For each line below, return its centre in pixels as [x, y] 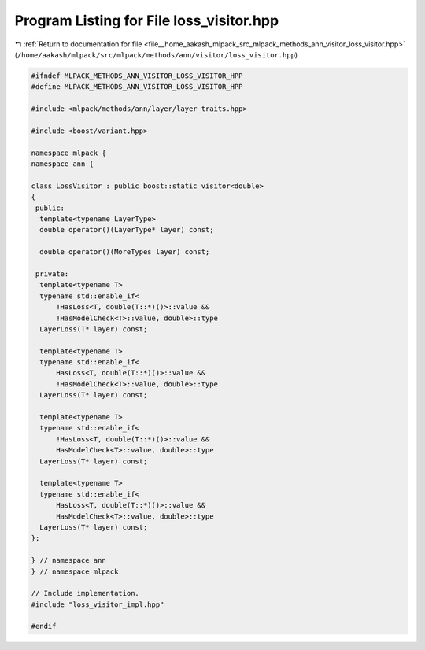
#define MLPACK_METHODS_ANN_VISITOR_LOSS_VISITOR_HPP [137, 87]
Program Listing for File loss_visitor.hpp [147, 20]
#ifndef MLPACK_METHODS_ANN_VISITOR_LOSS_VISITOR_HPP [137, 76]
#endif [44, 626]
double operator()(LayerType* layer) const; [127, 230]
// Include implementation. [85, 593]
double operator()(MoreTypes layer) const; [125, 252]
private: [52, 274]
